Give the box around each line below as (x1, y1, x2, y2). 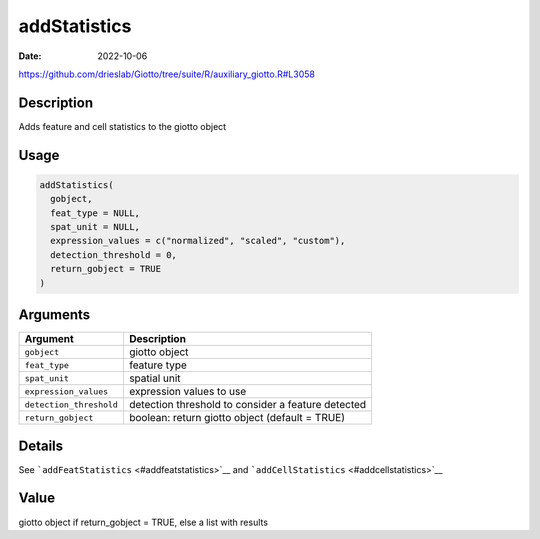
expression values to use (128, 385, 247, 399)
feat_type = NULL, (50, 207, 140, 219)
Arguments (18, 306, 91, 323)
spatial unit (128, 371, 181, 385)
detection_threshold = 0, (50, 249, 177, 260)
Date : (18, 50, 42, 62)
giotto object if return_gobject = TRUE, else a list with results (18, 516, 269, 528)
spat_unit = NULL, (50, 221, 140, 233)
